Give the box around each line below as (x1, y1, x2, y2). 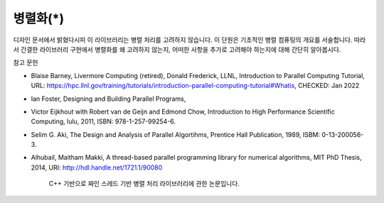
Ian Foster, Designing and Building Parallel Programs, (31, 94, 186, 103)
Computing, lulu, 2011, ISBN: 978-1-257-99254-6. (31, 117, 176, 126)
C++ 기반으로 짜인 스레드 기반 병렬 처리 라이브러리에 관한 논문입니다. (48, 180, 240, 188)
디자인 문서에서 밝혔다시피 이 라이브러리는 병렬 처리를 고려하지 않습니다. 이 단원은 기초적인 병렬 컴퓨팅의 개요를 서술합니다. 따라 (13, 35, 366, 44)
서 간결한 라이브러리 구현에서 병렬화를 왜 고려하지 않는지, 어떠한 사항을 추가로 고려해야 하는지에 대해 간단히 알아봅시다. (13, 45, 341, 53)
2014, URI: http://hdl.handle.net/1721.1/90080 (31, 163, 163, 172)
